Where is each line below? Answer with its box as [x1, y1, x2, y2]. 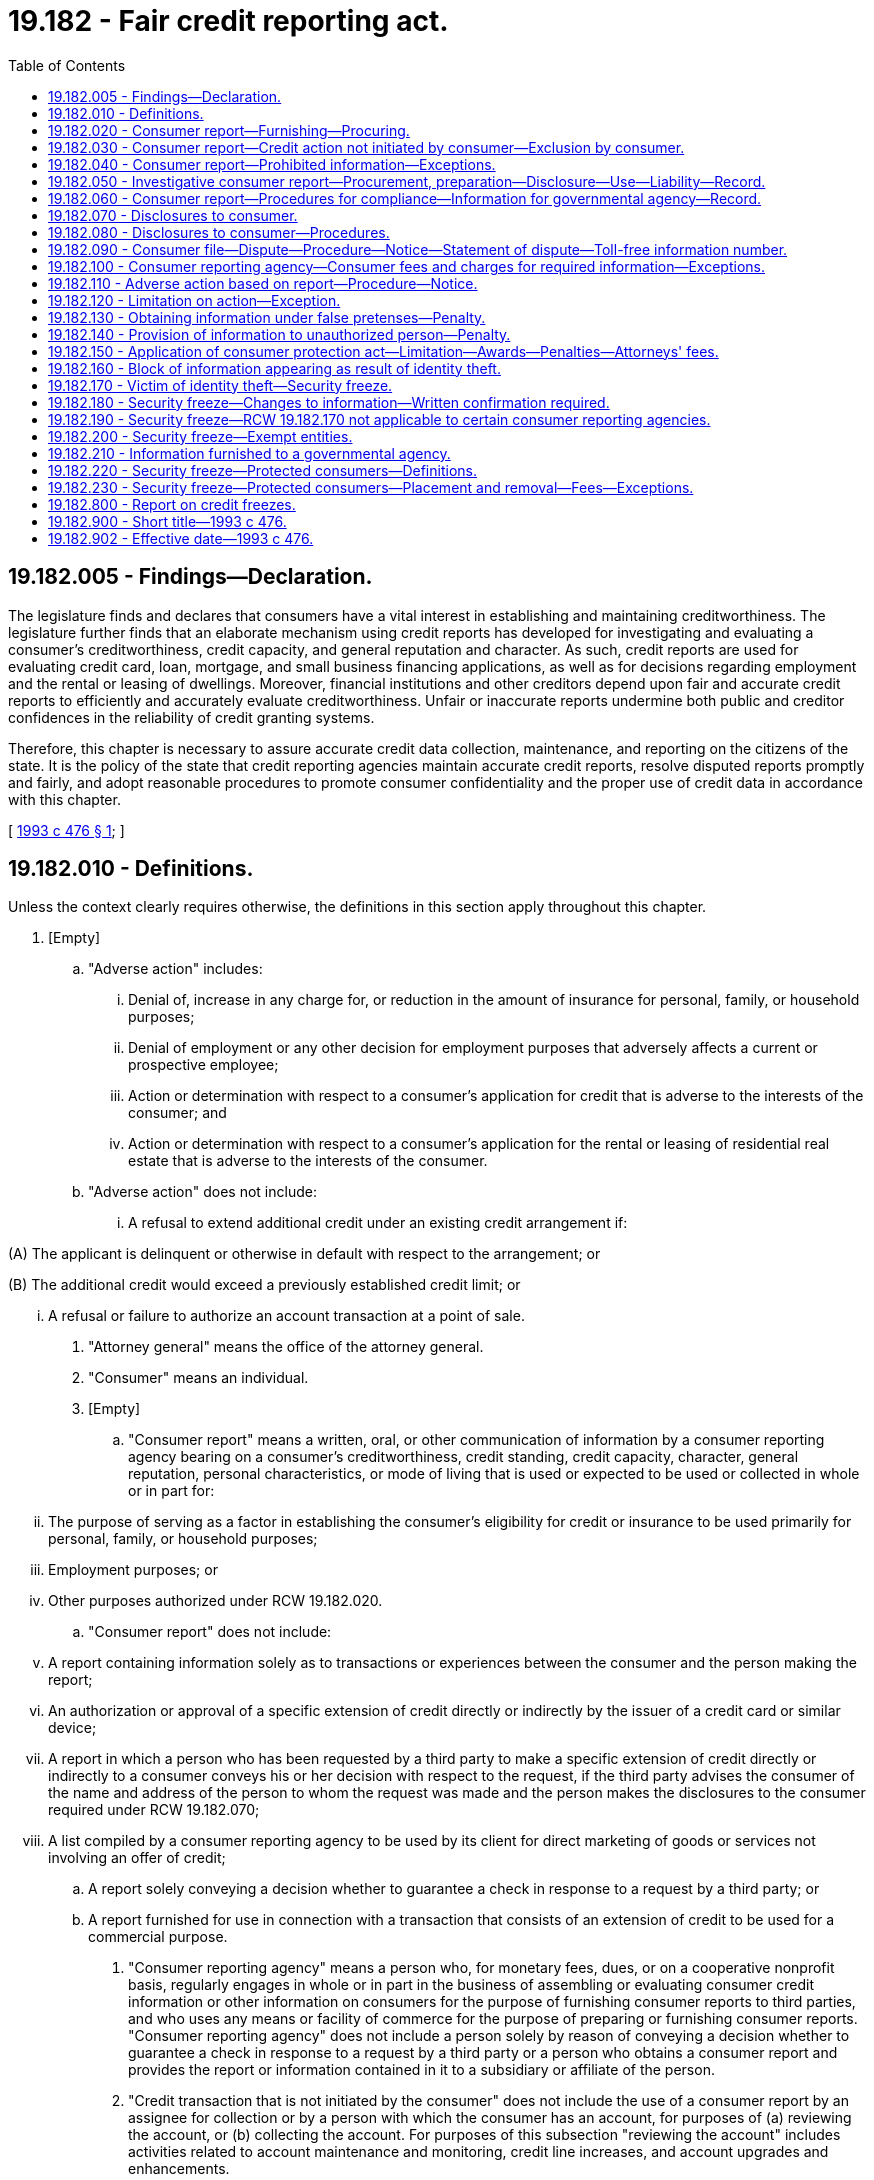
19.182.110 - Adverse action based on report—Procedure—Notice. [48, 274, 478, 292]
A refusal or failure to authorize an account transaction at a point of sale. [48, 1307, 525, 1325]
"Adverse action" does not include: [88, 1183, 317, 1201]
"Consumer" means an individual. [88, 1369, 309, 1387]
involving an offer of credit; [48, 1849, 226, 1867]
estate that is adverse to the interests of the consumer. [128, 1152, 488, 1170]
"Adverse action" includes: [88, 960, 263, 978]
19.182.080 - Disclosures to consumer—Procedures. [48, 223, 390, 241]
